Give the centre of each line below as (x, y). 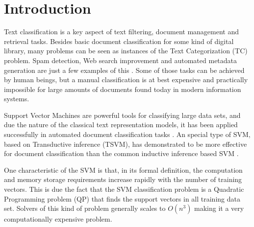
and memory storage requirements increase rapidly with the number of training (123, 179)
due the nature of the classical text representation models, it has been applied (121, 125)
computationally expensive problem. (58, 219)
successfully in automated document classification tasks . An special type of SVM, (127, 134)
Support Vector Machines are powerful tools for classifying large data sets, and (122, 115)
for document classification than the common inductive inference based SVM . (121, 153)
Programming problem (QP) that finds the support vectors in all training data (122, 198)
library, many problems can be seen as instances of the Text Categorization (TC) (126, 51)
